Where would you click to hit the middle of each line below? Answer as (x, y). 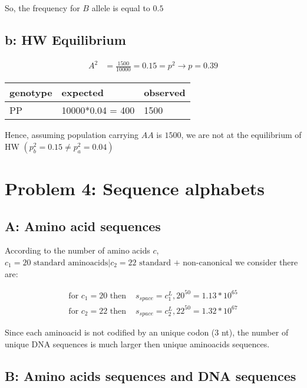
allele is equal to (121, 8)
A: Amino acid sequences (83, 226)
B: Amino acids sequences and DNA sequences (151, 375)
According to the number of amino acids (77, 250)
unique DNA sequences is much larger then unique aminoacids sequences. (137, 343)
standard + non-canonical (186, 263)
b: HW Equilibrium (65, 39)
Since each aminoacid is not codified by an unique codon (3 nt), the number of (147, 332)
